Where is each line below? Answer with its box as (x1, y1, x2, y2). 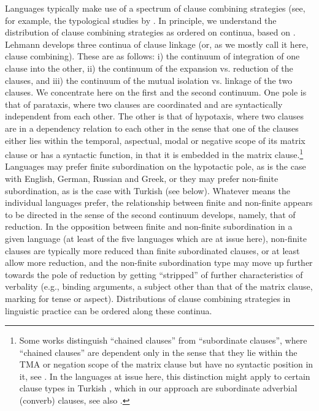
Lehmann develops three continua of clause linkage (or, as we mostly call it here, (5, 37, 309, 50)
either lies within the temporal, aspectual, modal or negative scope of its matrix (5, 134, 306, 146)
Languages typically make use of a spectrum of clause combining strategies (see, (5, 2, 306, 14)
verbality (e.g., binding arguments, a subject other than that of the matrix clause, (5, 280, 313, 293)
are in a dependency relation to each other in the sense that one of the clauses (5, 121, 299, 134)
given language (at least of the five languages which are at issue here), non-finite (5, 232, 307, 244)
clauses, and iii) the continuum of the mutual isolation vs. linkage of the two (5, 74, 293, 86)
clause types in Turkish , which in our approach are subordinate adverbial (19, 382, 298, 394)
